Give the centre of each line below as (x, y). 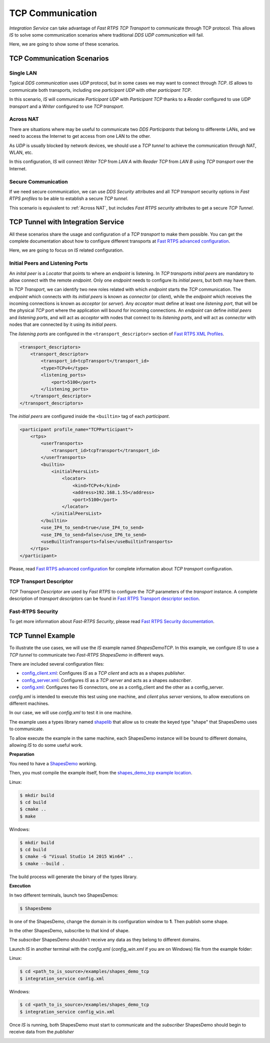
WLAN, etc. (21, 152)
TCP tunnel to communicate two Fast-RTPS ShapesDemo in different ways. (87, 655)
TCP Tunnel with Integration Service (67, 222)
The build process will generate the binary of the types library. (73, 877)
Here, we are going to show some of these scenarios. (64, 44)
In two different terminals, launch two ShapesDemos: (64, 895)
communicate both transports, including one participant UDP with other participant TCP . (100, 90)
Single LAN (23, 73)
